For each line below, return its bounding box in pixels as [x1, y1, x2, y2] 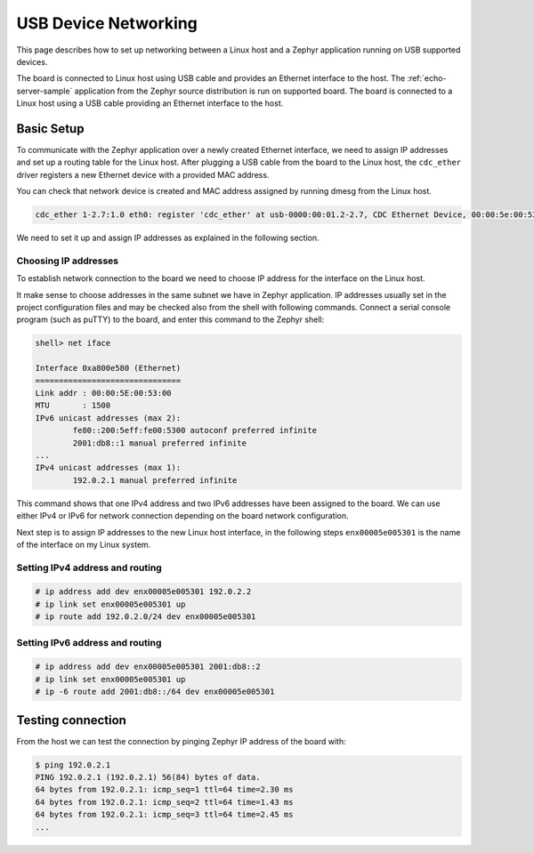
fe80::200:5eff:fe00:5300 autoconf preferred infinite [72, 425, 318, 436]
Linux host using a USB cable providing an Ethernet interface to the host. [16, 98, 284, 109]
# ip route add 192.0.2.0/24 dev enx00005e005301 [35, 612, 256, 622]
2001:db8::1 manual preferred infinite [72, 438, 247, 448]
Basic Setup [16, 121, 85, 136]
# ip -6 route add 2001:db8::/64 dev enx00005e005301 [35, 687, 275, 697]
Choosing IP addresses [16, 254, 119, 267]
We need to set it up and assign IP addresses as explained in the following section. [16, 232, 320, 244]
